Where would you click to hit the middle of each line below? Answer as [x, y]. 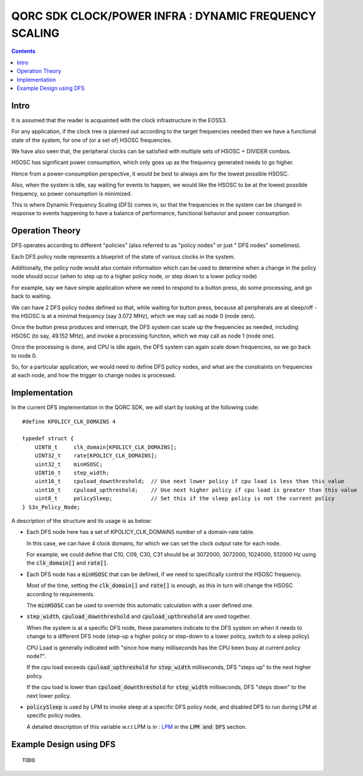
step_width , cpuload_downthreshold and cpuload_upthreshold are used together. [139, 616]
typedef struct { [48, 438]
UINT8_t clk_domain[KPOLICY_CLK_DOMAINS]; [106, 447]
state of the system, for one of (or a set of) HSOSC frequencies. [92, 140]
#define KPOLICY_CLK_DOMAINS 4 [69, 421]
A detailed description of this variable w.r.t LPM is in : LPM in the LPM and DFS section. [137, 726]
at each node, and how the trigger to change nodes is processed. [94, 375]
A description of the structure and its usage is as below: [82, 520]
